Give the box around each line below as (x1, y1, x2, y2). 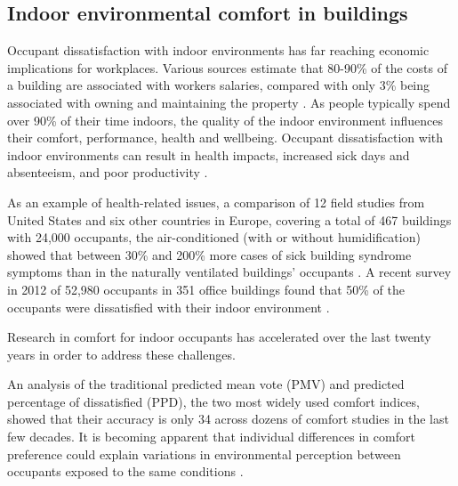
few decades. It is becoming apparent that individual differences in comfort (7, 427, 415, 446)
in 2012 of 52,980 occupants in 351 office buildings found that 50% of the (7, 279, 406, 298)
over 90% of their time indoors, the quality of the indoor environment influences (7, 110, 443, 129)
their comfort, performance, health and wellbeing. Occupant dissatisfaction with (7, 128, 444, 147)
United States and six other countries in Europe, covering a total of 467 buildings (7, 210, 452, 229)
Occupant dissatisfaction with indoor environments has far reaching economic (7, 41, 430, 60)
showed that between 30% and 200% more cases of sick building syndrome (7, 245, 412, 263)
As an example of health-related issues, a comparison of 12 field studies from (7, 192, 425, 211)
